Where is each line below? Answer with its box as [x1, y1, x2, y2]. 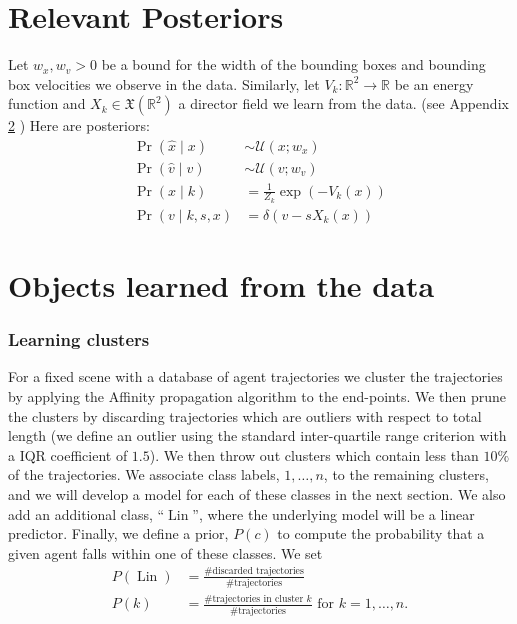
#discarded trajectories [204, 566, 304, 577]
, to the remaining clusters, [323, 464, 489, 485]
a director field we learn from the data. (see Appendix [178, 93, 509, 114]
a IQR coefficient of [8, 444, 128, 465]
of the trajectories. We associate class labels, [8, 464, 280, 485]
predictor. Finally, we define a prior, [8, 523, 229, 544]
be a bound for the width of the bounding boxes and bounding [101, 54, 486, 75]
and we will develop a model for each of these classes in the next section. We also [8, 483, 506, 504]
